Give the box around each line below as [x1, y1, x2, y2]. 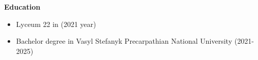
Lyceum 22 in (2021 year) [16, 18, 96, 29]
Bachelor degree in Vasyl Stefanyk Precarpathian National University [16, 36, 233, 46]
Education [4, 2, 41, 12]
